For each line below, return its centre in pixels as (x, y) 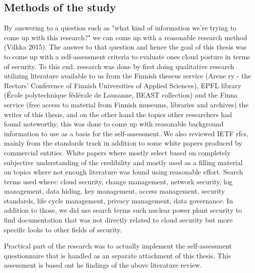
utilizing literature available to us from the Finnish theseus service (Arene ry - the (127, 76)
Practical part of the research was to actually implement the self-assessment (118, 246)
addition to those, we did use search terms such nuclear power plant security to (123, 210)
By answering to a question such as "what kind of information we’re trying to (120, 28)
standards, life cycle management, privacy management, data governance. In (118, 200)
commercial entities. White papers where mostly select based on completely (117, 152)
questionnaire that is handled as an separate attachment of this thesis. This (117, 255)
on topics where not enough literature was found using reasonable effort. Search (124, 172)
